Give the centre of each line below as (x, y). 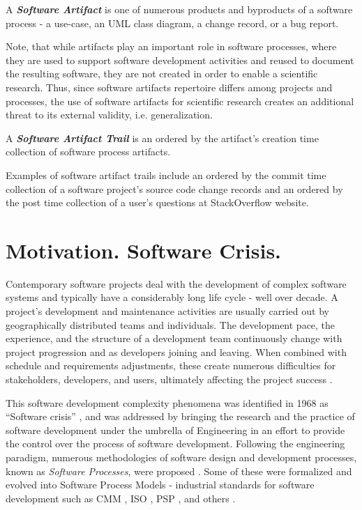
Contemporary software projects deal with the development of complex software (176, 283)
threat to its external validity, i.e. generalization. (109, 115)
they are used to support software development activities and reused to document (180, 60)
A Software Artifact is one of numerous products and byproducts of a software (179, 9)
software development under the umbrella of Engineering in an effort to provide (175, 430)
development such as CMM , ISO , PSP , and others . (121, 498)
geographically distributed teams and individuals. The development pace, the (171, 324)
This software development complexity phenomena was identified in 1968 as (167, 402)
